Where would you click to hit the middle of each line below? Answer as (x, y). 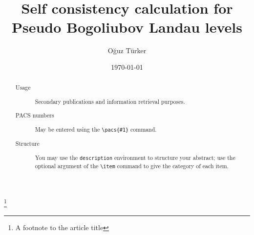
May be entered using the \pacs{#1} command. (96, 129)
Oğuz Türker (127, 50)
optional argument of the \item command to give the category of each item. (132, 166)
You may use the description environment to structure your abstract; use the (135, 157)
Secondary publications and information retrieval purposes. (110, 101)
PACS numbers (35, 115)
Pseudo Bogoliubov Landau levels (127, 27)
